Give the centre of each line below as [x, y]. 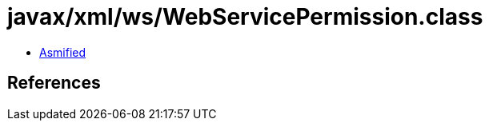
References [54, 83]
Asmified [63, 52]
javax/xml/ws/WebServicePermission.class [245, 17]
